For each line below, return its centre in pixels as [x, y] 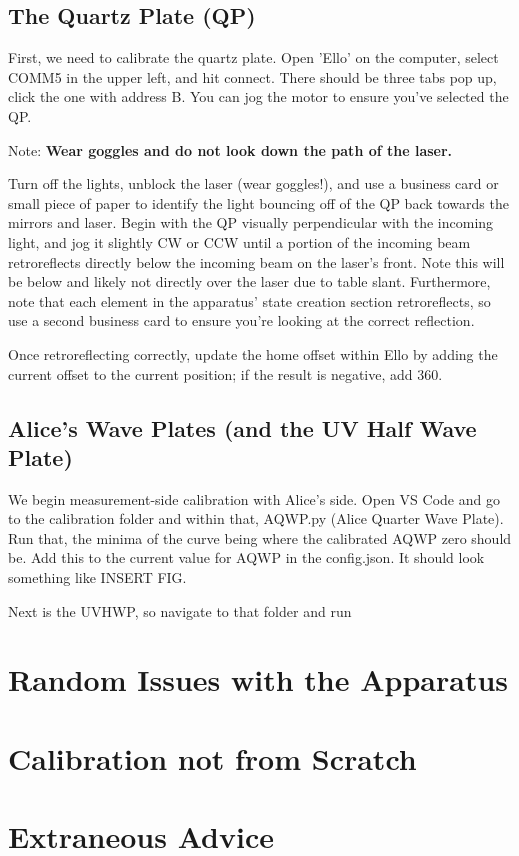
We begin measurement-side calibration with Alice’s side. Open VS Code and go [254, 498]
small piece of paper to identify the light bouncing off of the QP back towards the [258, 202]
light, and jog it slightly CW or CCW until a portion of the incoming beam [239, 241]
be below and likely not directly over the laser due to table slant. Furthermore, [249, 281]
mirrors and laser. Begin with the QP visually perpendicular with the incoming [251, 222]
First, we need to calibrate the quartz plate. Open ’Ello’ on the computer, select [253, 57]
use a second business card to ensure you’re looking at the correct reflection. [241, 320]
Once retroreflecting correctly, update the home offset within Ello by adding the [253, 353]
